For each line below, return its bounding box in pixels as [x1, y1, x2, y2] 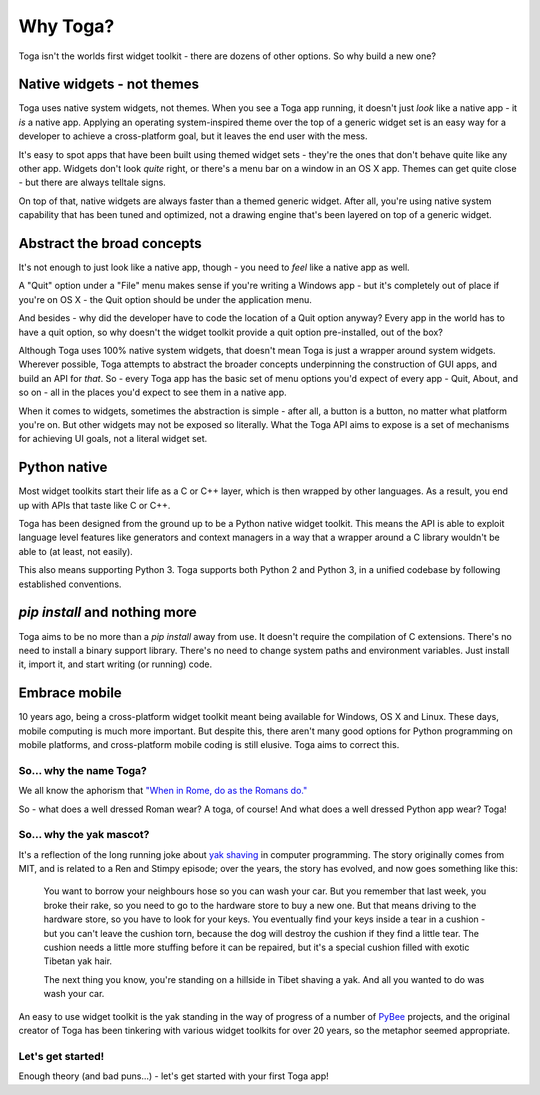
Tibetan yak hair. [43, 955, 113, 967]
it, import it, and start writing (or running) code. [18, 658, 213, 670]
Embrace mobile [18, 685, 122, 702]
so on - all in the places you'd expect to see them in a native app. [18, 386, 287, 399]
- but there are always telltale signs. [18, 176, 167, 189]
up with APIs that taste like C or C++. [18, 499, 171, 511]
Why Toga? [18, 15, 115, 37]
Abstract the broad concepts [18, 235, 202, 252]
